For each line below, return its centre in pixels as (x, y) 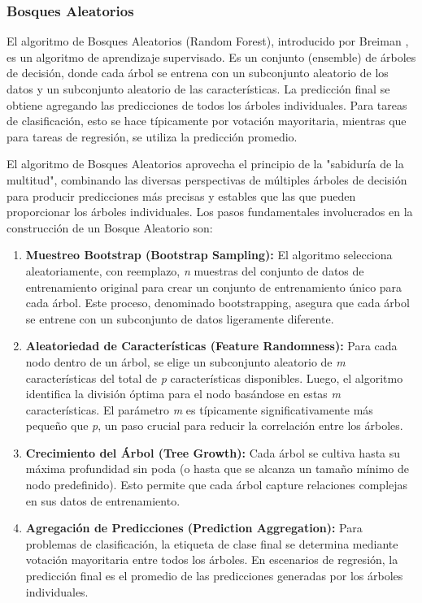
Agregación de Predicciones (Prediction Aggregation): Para (194, 528)
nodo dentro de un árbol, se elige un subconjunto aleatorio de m (185, 361)
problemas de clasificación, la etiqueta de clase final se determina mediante (212, 543)
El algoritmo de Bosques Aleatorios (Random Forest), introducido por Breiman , (208, 41)
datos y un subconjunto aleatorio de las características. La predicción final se (198, 89)
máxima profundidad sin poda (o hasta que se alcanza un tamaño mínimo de (218, 469)
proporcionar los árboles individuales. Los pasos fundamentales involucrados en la (210, 212)
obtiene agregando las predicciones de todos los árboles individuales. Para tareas (207, 104)
